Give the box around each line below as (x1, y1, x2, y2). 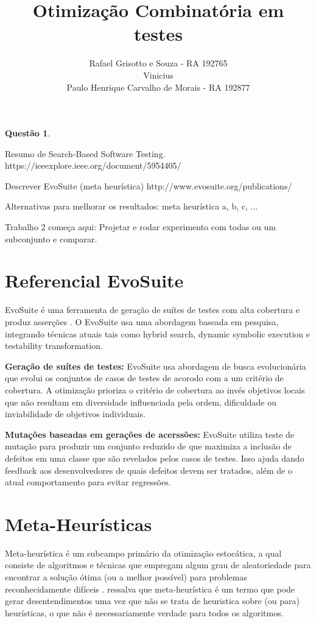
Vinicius (143, 68, 174, 81)
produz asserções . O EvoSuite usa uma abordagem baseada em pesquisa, (5, 315, 279, 328)
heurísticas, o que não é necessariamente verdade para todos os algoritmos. (5, 606, 284, 619)
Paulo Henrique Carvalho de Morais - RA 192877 (66, 80, 250, 93)
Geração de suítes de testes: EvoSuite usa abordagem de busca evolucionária (5, 359, 306, 372)
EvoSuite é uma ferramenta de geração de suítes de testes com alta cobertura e (5, 303, 300, 316)
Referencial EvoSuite (5, 268, 184, 293)
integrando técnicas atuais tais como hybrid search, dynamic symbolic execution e (5, 327, 310, 340)
